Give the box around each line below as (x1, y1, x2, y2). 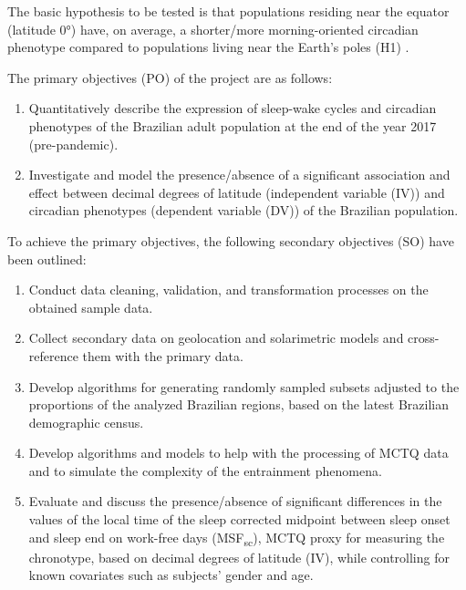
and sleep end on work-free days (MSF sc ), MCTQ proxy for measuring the (28, 527, 445, 549)
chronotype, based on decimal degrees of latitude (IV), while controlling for (28, 547, 450, 566)
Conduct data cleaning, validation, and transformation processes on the (28, 280, 429, 299)
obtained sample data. (28, 297, 153, 316)
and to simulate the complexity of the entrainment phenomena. (28, 461, 382, 480)
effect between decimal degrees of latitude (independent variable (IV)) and (28, 182, 445, 202)
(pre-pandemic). (28, 134, 119, 153)
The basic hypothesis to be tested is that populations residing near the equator (7, 2, 450, 20)
